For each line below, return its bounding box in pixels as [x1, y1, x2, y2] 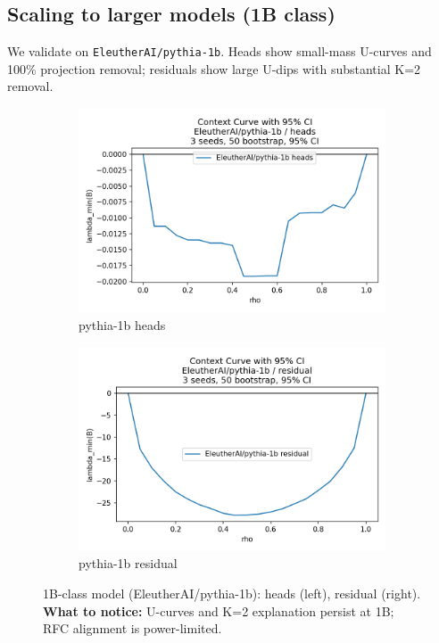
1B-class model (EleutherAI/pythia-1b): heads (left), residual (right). [43, 584, 421, 603]
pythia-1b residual [79, 554, 178, 573]
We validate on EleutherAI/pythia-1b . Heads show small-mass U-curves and [7, 42, 432, 61]
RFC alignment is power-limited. [43, 619, 222, 638]
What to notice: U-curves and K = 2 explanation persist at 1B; [43, 601, 394, 620]
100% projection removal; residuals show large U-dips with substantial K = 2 [7, 59, 421, 78]
